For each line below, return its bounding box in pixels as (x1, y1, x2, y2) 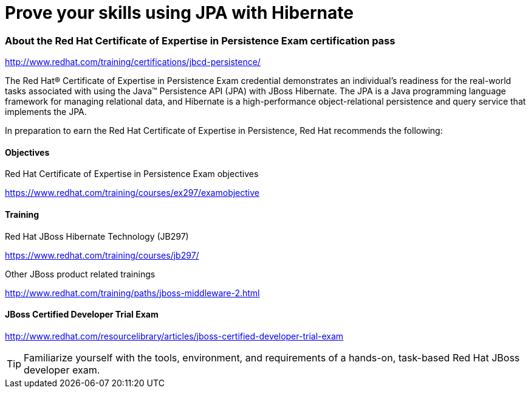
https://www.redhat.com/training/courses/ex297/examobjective (5, 187, 259, 198)
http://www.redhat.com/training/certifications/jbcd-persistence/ (5, 57, 261, 68)
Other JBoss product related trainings (5, 268, 156, 279)
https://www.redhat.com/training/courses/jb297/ (5, 249, 199, 260)
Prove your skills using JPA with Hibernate (5, 2, 354, 23)
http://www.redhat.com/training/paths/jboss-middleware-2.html (5, 287, 260, 298)
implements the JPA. (5, 106, 87, 117)
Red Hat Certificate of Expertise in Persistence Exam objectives (5, 169, 259, 179)
